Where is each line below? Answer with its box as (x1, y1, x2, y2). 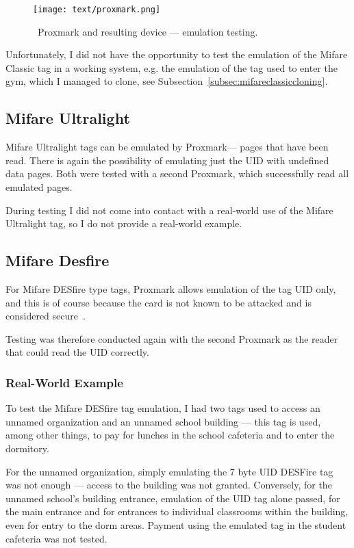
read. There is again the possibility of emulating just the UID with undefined (5, 153, 329, 167)
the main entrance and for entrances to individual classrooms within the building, (5, 504, 349, 519)
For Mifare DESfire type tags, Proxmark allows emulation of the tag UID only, (5, 282, 336, 296)
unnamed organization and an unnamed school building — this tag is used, (5, 414, 321, 428)
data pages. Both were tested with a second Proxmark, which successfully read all (5, 166, 349, 181)
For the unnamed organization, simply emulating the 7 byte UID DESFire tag (5, 464, 333, 478)
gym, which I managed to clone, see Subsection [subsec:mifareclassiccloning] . (5, 74, 328, 88)
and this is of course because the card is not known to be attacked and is (5, 295, 312, 309)
